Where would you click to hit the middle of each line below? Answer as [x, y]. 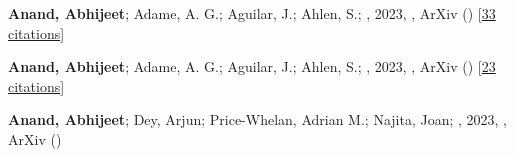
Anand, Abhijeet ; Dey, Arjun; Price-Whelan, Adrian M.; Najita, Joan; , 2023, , [258, 119]
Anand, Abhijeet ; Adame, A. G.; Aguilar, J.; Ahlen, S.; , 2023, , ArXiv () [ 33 [252, 13]
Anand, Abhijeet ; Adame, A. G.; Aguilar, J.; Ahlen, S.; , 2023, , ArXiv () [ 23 [252, 66]
